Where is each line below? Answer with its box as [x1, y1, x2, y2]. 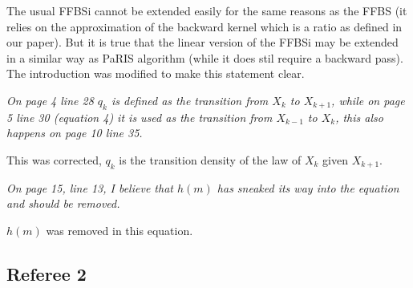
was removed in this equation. [46, 221, 193, 238]
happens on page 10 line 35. [6, 124, 143, 141]
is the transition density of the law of [119, 151, 302, 168]
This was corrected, [6, 151, 102, 168]
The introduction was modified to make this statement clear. [6, 65, 305, 82]
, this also [335, 108, 383, 125]
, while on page [331, 91, 405, 108]
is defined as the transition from [111, 91, 269, 108]
